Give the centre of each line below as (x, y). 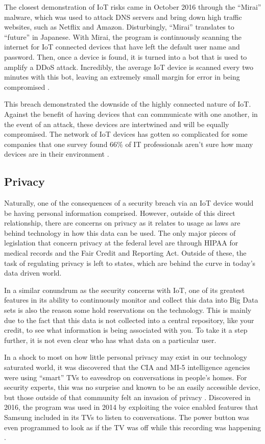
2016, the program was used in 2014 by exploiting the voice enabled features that (131, 407)
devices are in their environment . (57, 154)
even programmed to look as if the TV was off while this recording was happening (132, 427)
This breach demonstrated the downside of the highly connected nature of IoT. (128, 104)
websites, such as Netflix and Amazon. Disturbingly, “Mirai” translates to (119, 27)
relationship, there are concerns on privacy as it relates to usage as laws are (122, 223)
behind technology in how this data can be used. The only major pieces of (120, 232)
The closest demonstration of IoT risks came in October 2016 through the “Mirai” (133, 7)
